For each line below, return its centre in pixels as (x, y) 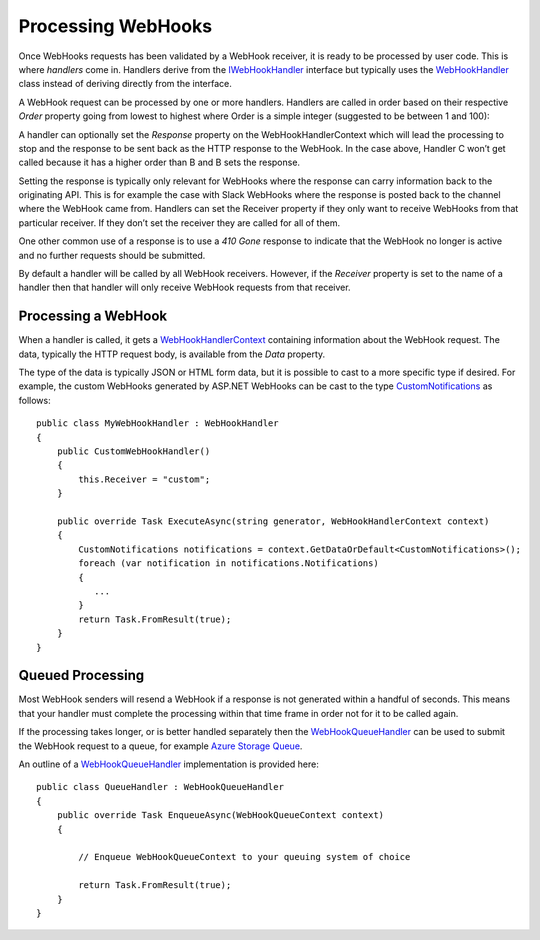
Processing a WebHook (93, 316)
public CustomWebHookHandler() (133, 451)
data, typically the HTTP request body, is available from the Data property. (172, 354)
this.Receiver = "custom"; (144, 479)
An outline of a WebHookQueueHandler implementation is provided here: (168, 764)
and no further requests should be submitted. (112, 255)
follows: (34, 400)
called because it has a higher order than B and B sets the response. (159, 162)
